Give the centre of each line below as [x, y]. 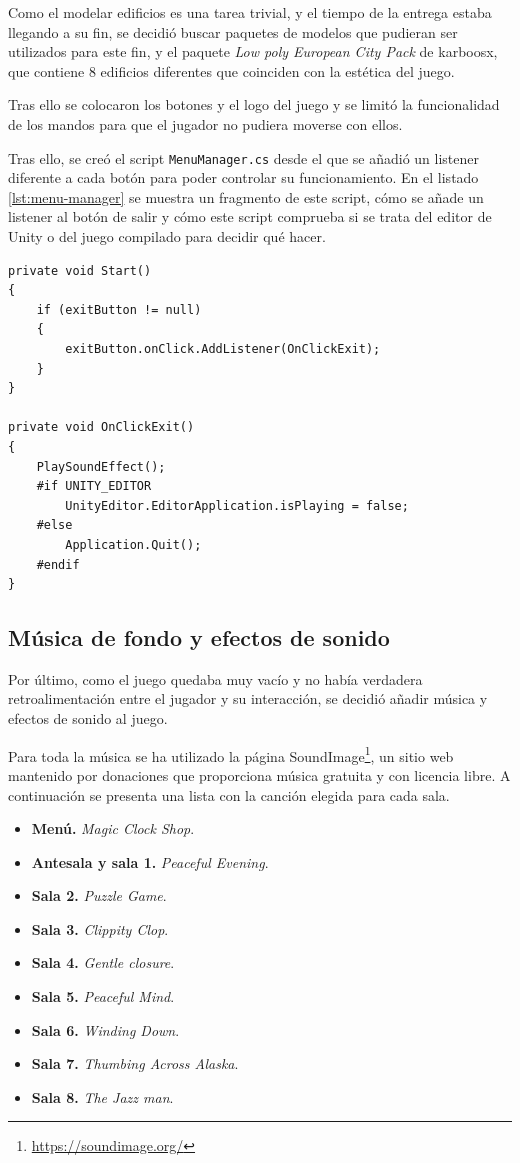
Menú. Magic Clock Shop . [113, 828]
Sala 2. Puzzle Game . [99, 895]
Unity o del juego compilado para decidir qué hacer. [167, 236]
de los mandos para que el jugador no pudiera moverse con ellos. [205, 123]
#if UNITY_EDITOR [94, 486]
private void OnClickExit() [101, 427]
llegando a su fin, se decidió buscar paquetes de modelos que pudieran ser [233, 31]
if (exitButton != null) [119, 309]
